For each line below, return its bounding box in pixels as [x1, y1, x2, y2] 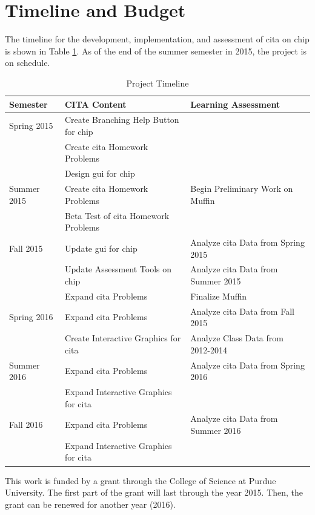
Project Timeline [126, 76, 189, 89]
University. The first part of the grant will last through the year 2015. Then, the [5, 486, 303, 499]
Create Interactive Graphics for [64, 332, 181, 344]
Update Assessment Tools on [64, 263, 172, 275]
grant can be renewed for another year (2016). [5, 497, 176, 510]
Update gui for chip [64, 241, 138, 254]
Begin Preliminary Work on [190, 182, 293, 195]
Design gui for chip [64, 167, 135, 180]
